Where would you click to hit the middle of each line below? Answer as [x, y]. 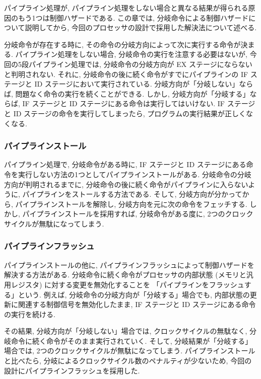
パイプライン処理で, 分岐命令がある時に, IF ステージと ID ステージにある [125, 164]
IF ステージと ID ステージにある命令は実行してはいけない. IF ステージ [139, 103]
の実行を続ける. [30, 314]
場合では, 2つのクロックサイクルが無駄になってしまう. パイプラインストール [130, 351]
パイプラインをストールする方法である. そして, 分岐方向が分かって [132, 194]
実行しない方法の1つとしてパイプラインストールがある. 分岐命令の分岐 [135, 174]
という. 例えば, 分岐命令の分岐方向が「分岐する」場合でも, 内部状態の [134, 294]
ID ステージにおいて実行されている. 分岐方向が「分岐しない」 [137, 84]
